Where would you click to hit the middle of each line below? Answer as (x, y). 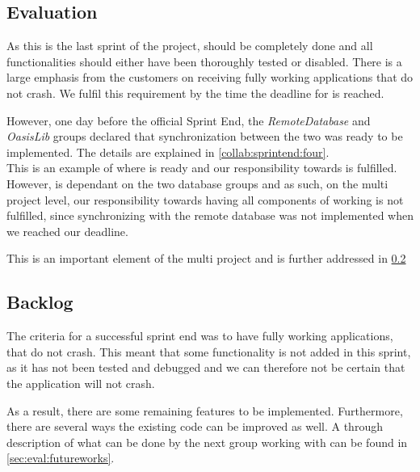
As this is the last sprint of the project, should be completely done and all (190, 46)
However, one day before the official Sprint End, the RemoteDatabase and (189, 120)
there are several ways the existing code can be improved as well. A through (195, 426)
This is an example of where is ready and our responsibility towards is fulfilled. (202, 168)
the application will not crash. (81, 383)
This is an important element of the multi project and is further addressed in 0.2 (206, 258)
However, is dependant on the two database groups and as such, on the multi (197, 183)
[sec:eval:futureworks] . (61, 458)
